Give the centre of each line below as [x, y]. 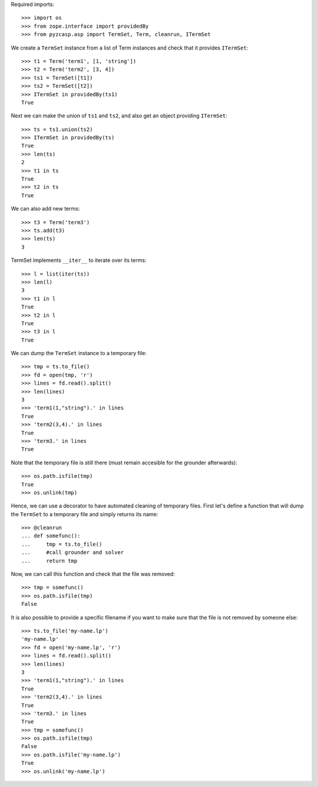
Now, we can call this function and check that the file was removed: [93, 574]
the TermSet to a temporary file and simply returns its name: [85, 514]
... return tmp [49, 561]
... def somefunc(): [51, 536]
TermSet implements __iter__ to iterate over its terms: [79, 260]
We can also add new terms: [45, 209]
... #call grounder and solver [73, 552]
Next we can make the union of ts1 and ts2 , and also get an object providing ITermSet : [119, 116]
